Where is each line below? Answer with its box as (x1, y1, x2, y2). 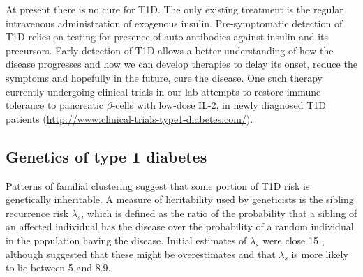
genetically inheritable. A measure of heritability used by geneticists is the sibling (6, 192, 354, 207)
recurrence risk (6, 205, 69, 220)
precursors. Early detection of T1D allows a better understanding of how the (6, 43, 334, 57)
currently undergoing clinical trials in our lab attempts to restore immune (6, 84, 321, 98)
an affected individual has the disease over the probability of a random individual (6, 219, 354, 234)
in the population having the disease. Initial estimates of (6, 232, 247, 247)
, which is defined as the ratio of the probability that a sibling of (81, 205, 357, 220)
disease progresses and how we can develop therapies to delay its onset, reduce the (6, 57, 357, 71)
